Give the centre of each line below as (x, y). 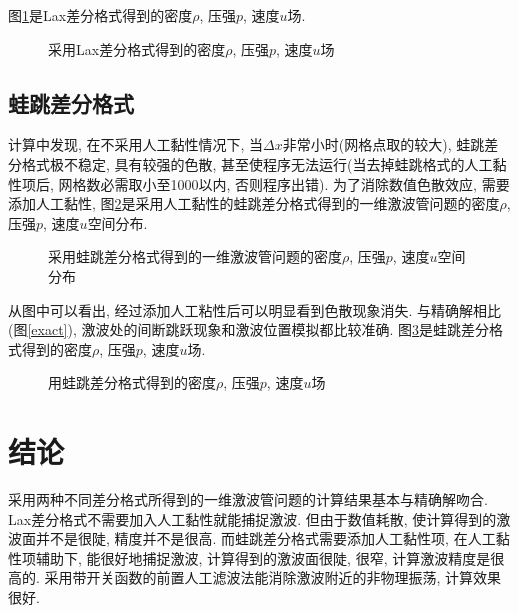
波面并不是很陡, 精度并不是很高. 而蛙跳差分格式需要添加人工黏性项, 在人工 (252, 538)
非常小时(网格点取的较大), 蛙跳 (383, 144)
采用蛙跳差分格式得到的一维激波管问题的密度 (195, 256)
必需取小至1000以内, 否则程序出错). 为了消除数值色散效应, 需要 (305, 183)
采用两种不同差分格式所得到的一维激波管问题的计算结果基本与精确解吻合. (248, 499)
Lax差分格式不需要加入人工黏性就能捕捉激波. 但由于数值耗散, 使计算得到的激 (259, 518)
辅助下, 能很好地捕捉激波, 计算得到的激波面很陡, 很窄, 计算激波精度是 (263, 557)
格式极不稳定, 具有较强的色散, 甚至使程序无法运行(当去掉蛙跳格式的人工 (257, 163)
